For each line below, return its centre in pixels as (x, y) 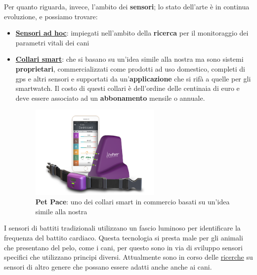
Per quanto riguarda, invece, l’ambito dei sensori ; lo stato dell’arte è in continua (127, 6)
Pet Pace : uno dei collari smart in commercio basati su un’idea (132, 202)
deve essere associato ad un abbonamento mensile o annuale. (110, 98)
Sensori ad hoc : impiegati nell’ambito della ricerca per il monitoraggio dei (132, 33)
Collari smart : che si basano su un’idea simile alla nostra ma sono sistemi (129, 59)
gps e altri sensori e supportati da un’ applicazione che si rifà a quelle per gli (133, 78)
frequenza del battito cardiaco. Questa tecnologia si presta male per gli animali (124, 238)
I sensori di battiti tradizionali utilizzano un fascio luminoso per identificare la (122, 228)
